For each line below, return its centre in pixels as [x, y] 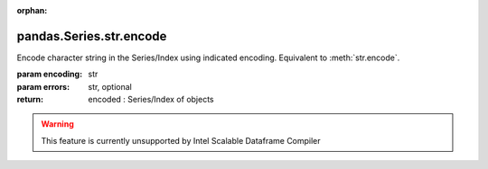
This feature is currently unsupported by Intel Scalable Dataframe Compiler [181, 140]
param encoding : [50, 74]
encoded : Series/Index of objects [151, 100]
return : [30, 100]
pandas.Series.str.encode [92, 36]
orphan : [32, 10]
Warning [57, 124]
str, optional [110, 86]
